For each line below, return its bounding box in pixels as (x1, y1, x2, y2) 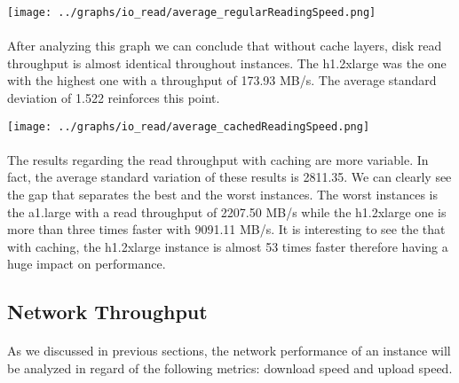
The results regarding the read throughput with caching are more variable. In (7, 150, 429, 168)
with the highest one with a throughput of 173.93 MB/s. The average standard (7, 71, 437, 90)
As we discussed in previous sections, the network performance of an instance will (7, 341, 451, 360)
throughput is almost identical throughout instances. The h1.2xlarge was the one (7, 53, 447, 72)
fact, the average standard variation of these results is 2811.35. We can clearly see (7, 168, 452, 186)
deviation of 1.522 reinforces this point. (7, 89, 220, 107)
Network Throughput (7, 298, 208, 325)
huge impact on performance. (7, 254, 166, 273)
